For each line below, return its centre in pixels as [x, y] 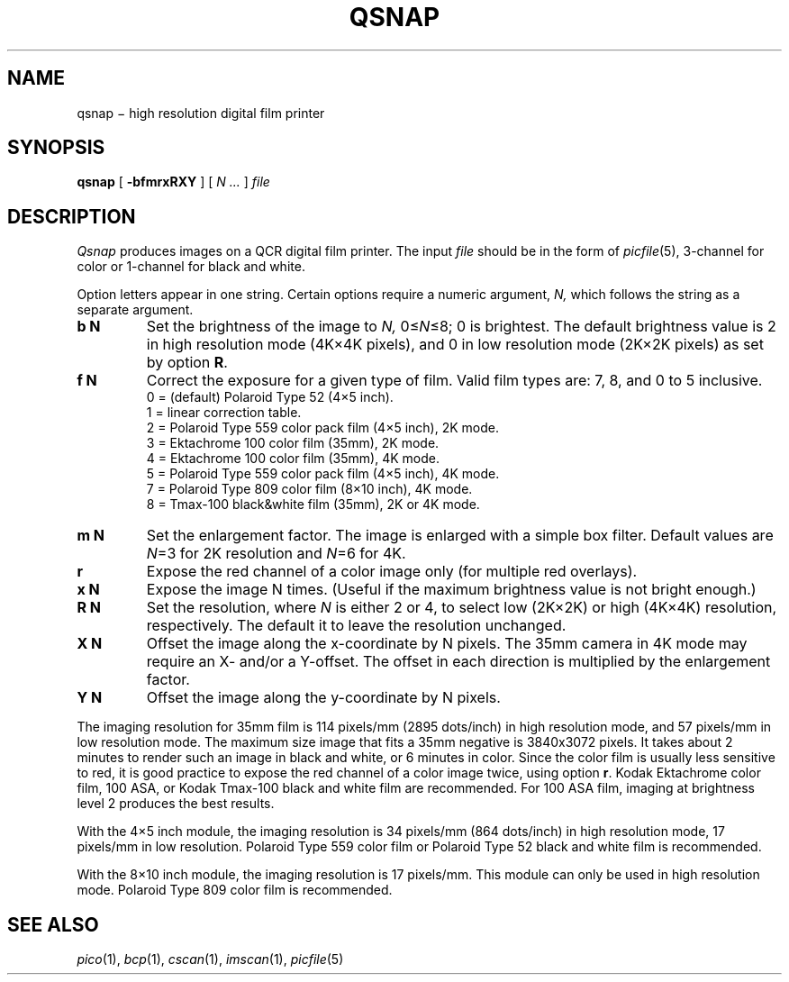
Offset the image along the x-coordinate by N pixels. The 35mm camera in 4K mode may [447, 644]
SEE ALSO [53, 924]
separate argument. [135, 310]
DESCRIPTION [72, 216]
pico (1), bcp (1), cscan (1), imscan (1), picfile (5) [210, 959]
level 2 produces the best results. [176, 804]
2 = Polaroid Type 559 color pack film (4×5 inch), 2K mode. [322, 428]
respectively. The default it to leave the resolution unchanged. [356, 626]
